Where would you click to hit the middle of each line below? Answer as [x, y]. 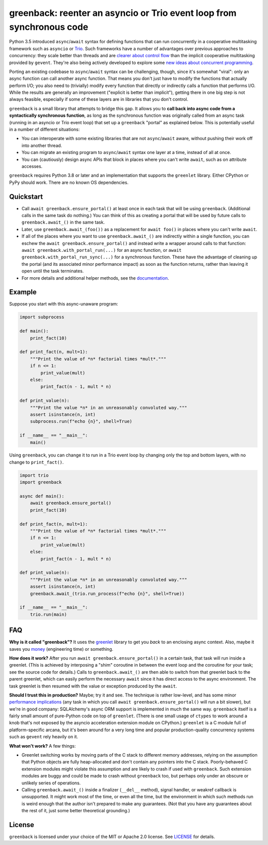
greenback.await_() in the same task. [63, 222]
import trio [34, 475]
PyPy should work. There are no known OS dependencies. [69, 182]
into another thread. [42, 145]
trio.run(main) [48, 614]
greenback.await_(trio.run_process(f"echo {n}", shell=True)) [107, 593]
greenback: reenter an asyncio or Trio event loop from [123, 13]
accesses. [32, 166]
